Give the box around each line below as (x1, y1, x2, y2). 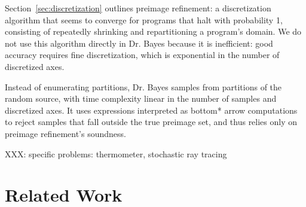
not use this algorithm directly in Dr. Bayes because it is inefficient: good (5, 36, 273, 49)
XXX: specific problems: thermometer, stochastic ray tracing (5, 147, 227, 160)
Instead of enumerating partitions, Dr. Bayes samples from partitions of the (5, 80, 282, 93)
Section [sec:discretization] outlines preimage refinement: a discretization (5, 2, 271, 14)
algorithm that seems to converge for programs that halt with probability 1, (5, 13, 283, 26)
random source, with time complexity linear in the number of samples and (5, 92, 277, 105)
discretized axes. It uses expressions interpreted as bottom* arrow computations (5, 103, 298, 116)
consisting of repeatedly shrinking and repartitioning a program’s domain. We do (5, 25, 302, 38)
